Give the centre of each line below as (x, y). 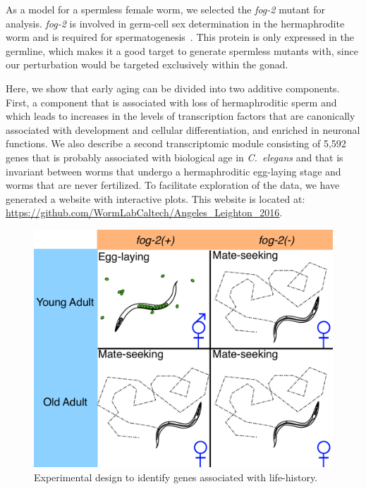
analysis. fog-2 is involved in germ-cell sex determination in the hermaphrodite (175, 23)
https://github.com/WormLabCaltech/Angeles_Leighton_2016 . (144, 212)
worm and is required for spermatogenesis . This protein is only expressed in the (180, 37)
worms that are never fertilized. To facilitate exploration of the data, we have (173, 185)
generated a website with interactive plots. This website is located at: (155, 198)
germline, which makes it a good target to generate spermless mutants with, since (182, 50)
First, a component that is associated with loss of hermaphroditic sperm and (171, 102)
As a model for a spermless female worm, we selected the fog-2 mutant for (165, 9)
